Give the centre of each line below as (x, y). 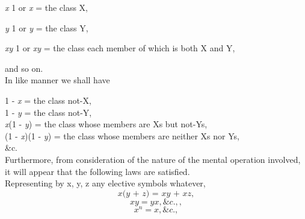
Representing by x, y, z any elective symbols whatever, (105, 183)
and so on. (24, 68)
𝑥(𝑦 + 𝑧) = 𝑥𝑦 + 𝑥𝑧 (154, 193)
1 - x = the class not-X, (48, 100)
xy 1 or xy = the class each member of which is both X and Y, (120, 48)
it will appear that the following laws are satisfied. (97, 171)
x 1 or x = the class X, (47, 7)
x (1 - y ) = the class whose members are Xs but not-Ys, (106, 124)
